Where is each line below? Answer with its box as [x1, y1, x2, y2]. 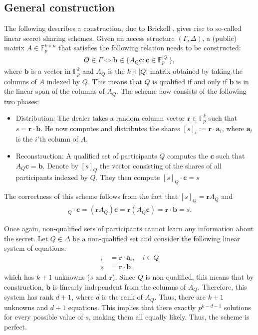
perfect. [4, 322, 27, 332]
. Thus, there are [154, 292, 206, 302]
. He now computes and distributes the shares [40, 123, 180, 133]
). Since [112, 272, 136, 282]
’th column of [37, 134, 78, 144]
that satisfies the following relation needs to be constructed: [58, 42, 241, 53]
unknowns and [4, 302, 48, 312]
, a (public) [202, 32, 237, 43]
